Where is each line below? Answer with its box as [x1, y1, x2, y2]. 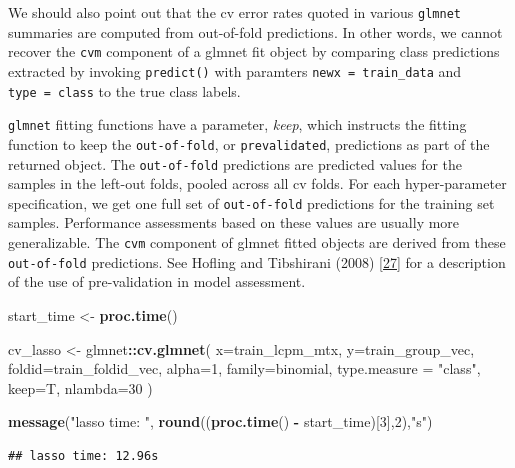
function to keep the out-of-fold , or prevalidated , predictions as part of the [8, 133, 490, 154]
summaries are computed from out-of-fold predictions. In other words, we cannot [8, 21, 503, 42]
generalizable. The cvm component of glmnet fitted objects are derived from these [8, 232, 506, 253]
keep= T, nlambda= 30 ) [8, 377, 153, 398]
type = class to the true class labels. [8, 80, 241, 101]
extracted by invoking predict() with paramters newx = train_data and [8, 60, 462, 81]
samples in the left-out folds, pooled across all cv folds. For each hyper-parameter [8, 173, 507, 194]
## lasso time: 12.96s [8, 448, 159, 463]
